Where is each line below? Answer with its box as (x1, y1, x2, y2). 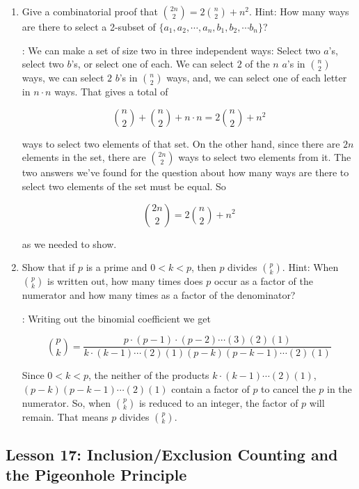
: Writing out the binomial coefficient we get (22, 311, 211, 325)
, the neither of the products (88, 368, 209, 382)
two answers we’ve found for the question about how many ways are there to (22, 165, 349, 180)
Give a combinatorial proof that (22, 4, 158, 18)
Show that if (22, 260, 75, 274)
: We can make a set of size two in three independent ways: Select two (22, 42, 321, 57)
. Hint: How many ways (249, 4, 349, 18)
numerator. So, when (22, 395, 111, 410)
